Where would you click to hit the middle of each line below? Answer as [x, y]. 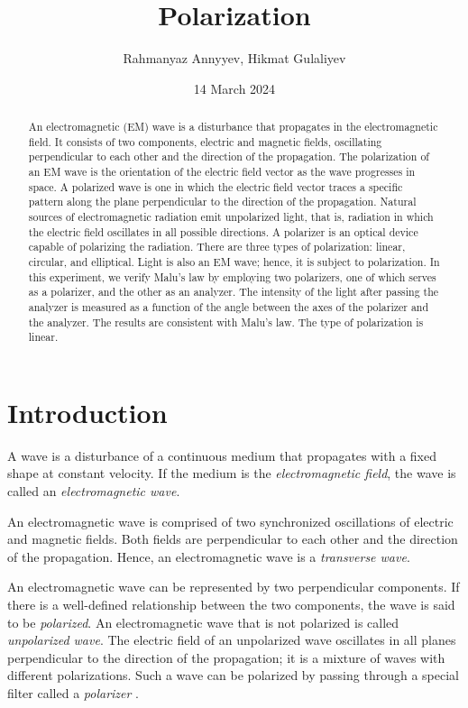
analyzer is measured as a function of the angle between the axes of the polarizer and [229, 306]
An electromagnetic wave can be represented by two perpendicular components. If [234, 587]
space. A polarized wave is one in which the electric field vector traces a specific [216, 186]
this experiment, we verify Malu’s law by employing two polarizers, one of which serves [232, 276]
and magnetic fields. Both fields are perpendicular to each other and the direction [233, 539]
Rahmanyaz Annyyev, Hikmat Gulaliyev [234, 58]
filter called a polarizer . [73, 693]
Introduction [87, 412]
